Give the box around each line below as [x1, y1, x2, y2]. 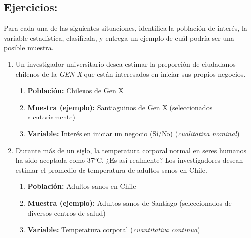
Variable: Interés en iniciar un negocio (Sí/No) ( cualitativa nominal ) [27, 128, 240, 138]
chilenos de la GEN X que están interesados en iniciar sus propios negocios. [15, 68, 246, 79]
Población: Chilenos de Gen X [27, 85, 124, 96]
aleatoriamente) [27, 112, 75, 122]
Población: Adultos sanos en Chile [27, 181, 136, 191]
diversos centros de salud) [27, 207, 106, 218]
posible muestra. [4, 42, 54, 53]
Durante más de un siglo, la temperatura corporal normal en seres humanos [15, 145, 247, 155]
